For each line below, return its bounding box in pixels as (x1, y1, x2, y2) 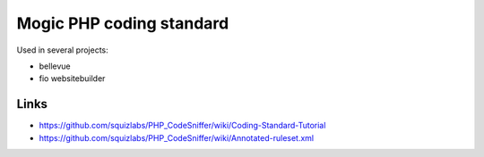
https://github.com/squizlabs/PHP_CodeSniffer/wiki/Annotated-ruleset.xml (39, 132, 315, 143)
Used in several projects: (16, 45, 108, 55)
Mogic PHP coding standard (16, 13, 229, 33)
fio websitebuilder (39, 73, 106, 84)
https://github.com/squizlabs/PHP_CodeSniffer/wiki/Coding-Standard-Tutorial (39, 120, 326, 131)
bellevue (39, 61, 71, 71)
